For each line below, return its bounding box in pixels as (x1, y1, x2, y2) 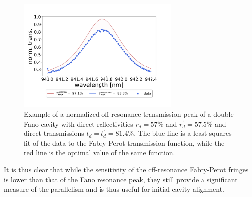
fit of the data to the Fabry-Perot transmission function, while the (24, 137, 225, 148)
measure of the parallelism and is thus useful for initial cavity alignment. (4, 184, 225, 194)
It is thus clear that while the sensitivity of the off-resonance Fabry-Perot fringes (4, 164, 249, 175)
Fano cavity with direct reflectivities (24, 118, 133, 129)
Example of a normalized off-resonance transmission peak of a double (24, 109, 234, 119)
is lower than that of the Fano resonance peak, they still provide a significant (4, 174, 238, 184)
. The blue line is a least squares (134, 128, 232, 138)
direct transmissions (24, 128, 84, 138)
